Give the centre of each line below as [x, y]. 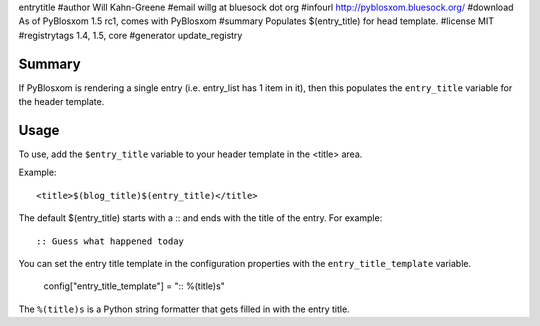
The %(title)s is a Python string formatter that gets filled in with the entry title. [184, 309]
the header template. [61, 102]
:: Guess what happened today [110, 241]
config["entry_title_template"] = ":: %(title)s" [134, 286]
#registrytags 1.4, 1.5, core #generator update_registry [130, 35]
